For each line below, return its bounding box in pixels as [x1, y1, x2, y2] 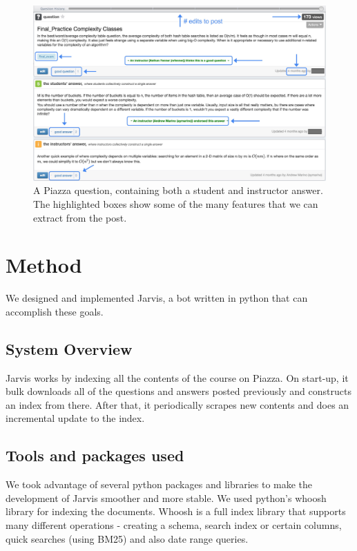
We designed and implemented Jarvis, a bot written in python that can [6, 291, 308, 305]
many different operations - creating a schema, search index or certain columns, [6, 518, 342, 532]
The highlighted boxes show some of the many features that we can [33, 197, 318, 211]
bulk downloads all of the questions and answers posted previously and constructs [6, 384, 351, 398]
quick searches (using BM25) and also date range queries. [6, 531, 249, 545]
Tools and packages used [6, 445, 184, 466]
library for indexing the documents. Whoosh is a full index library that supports [6, 504, 346, 519]
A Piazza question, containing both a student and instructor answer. [33, 183, 323, 197]
